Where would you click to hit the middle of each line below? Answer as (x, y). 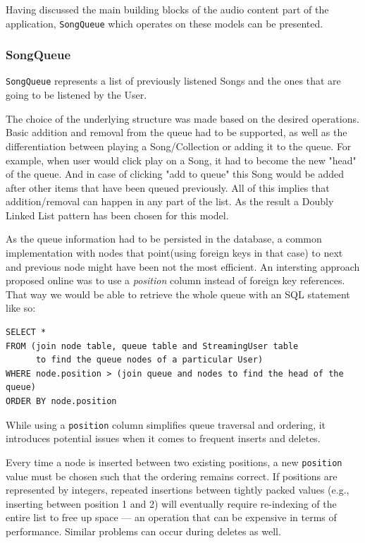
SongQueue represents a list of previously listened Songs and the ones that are (173, 81)
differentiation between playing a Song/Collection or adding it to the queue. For (179, 146)
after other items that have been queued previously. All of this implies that (168, 187)
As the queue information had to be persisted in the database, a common (164, 239)
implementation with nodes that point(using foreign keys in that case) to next (174, 253)
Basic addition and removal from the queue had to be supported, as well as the (177, 132)
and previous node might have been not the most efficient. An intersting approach (183, 266)
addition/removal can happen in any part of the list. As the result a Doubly (170, 201)
